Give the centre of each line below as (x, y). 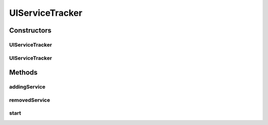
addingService (27, 87)
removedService (30, 100)
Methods (23, 72)
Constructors (30, 30)
